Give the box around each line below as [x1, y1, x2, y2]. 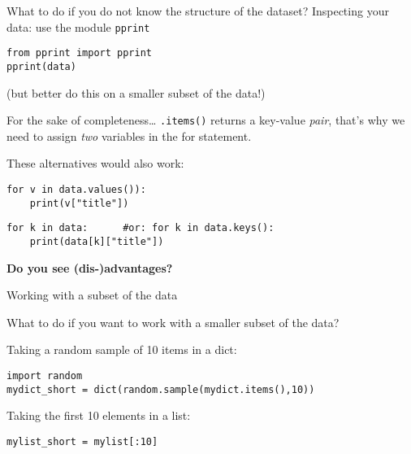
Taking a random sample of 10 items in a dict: [6, 341, 237, 358]
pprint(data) [6, 60, 76, 72]
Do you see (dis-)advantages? [6, 259, 173, 276]
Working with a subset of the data [6, 286, 178, 303]
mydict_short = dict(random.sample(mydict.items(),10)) [6, 383, 315, 395]
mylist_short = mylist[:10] [6, 435, 158, 447]
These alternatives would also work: [6, 155, 184, 172]
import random [6, 370, 83, 382]
